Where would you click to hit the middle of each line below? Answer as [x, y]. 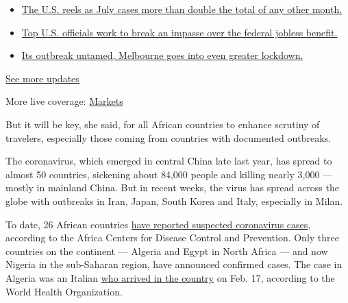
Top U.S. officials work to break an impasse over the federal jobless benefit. [179, 32]
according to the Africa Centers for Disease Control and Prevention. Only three [173, 238]
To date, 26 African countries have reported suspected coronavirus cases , [158, 224]
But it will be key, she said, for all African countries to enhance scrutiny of [163, 124]
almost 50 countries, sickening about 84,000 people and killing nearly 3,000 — [169, 174]
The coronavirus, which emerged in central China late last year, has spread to [169, 161]
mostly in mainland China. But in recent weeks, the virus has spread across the [172, 187]
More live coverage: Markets [64, 101]
